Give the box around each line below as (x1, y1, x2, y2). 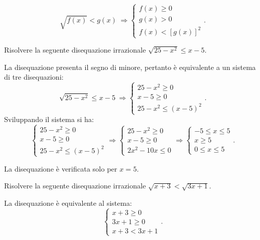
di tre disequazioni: (4, 71, 64, 82)
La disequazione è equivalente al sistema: (4, 198, 132, 208)
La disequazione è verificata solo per (4, 163, 117, 174)
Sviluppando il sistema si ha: (4, 114, 94, 125)
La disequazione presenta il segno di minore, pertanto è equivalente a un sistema (4, 61, 256, 72)
